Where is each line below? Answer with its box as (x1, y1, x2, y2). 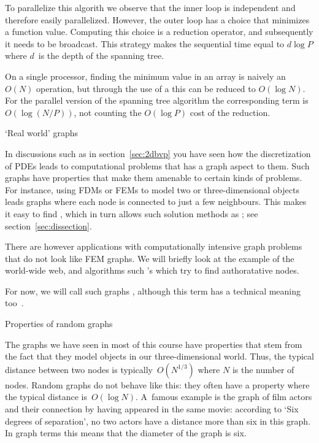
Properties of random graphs (5, 317, 113, 330)
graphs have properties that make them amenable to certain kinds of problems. (5, 171, 302, 184)
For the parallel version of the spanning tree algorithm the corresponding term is (5, 94, 309, 107)
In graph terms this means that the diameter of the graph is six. (5, 426, 247, 439)
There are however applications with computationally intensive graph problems (5, 240, 302, 253)
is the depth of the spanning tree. (38, 49, 164, 62)
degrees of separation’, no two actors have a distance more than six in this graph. (5, 414, 311, 427)
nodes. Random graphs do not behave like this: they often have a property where (5, 378, 310, 391)
